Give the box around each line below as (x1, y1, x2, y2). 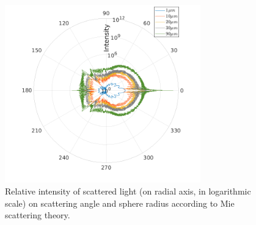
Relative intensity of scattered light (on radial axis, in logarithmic (5, 185, 251, 197)
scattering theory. (5, 209, 70, 221)
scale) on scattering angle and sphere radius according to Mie (5, 196, 235, 209)
